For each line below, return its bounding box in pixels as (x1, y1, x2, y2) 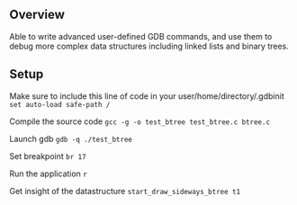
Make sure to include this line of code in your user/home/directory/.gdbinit (9, 90, 285, 102)
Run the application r (9, 168, 87, 179)
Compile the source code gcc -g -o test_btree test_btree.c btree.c (9, 116, 271, 127)
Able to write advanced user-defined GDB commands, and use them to (9, 31, 273, 41)
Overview (9, 7, 66, 22)
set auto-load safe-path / (9, 100, 111, 109)
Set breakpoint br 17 (9, 150, 87, 161)
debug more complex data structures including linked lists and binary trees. (9, 40, 290, 51)
